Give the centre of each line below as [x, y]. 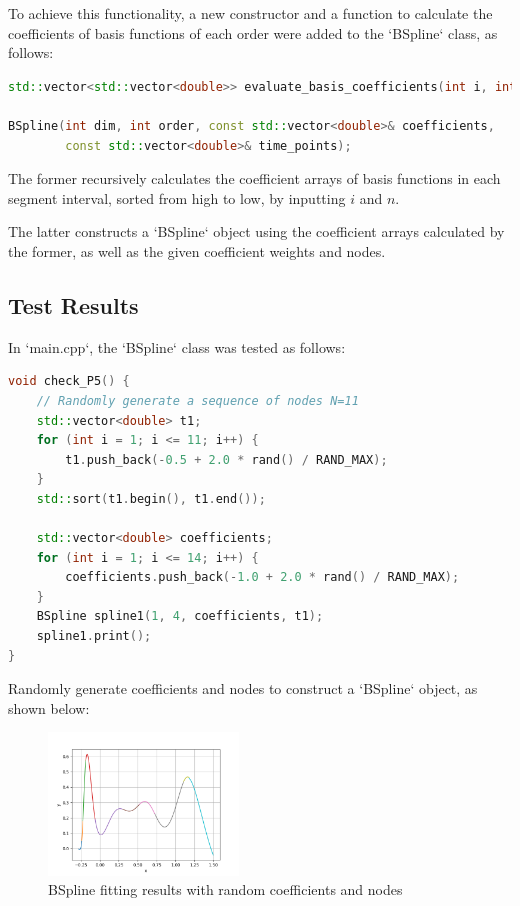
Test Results [73, 304]
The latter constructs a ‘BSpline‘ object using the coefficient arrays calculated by [256, 231]
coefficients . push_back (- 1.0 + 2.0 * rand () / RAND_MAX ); [262, 577]
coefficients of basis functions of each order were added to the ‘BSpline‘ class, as [253, 32]
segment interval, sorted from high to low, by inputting [177, 197]
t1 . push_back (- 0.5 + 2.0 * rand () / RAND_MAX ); [226, 459]
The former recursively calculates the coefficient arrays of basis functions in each [254, 178]
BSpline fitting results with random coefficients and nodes [225, 889]
